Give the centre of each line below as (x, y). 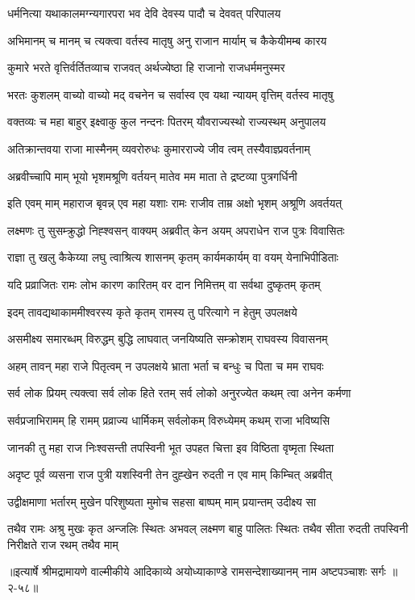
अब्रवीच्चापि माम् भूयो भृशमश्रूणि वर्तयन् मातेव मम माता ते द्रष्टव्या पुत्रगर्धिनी (152, 176)
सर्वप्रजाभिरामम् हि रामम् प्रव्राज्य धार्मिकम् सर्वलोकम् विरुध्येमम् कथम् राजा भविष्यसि (169, 420)
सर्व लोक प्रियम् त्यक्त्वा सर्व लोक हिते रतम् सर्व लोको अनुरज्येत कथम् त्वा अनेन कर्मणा (179, 393)
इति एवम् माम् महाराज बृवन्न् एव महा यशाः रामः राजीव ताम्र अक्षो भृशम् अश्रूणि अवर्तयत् (175, 203)
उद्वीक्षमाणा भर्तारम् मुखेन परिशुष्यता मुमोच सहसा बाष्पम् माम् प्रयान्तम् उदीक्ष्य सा (162, 501)
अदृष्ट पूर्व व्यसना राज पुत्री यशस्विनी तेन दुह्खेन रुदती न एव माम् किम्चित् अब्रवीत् (170, 474)
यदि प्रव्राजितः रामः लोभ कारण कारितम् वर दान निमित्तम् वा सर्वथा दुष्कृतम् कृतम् (164, 284)
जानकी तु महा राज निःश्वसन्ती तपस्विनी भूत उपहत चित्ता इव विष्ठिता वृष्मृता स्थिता (171, 447)
